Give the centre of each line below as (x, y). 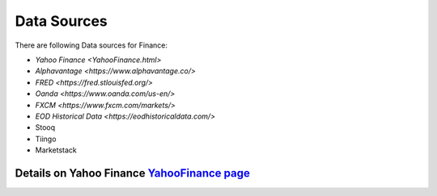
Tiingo (46, 139)
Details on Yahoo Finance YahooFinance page (132, 173)
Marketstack (56, 150)
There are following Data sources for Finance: (91, 45)
